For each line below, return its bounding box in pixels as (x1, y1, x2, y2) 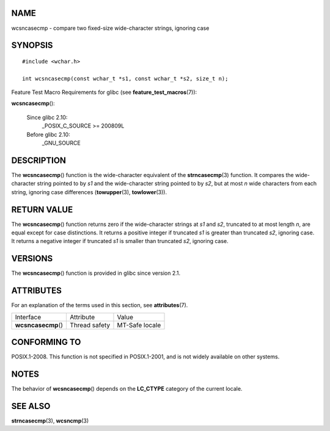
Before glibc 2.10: (26, 131, 70, 138)
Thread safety (70, 321, 111, 329)
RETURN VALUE (11, 205, 73, 215)
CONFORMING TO (11, 337, 81, 347)
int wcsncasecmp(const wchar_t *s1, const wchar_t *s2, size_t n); (22, 75, 229, 82)
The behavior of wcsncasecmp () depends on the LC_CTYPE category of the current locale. (11, 385, 243, 393)
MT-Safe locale (117, 321, 161, 329)
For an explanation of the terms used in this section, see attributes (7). (11, 302, 188, 309)
